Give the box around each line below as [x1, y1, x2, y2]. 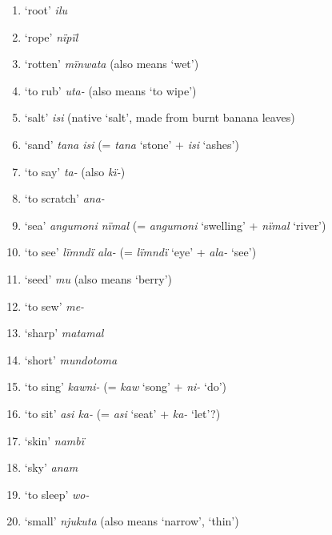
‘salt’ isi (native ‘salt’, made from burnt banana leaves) [24, 109, 295, 126]
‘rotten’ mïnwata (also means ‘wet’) [24, 55, 199, 72]
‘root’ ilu [24, 2, 67, 18]
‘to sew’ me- [24, 297, 85, 314]
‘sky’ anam [24, 459, 78, 476]
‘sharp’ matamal [24, 324, 104, 341]
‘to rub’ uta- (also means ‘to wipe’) [24, 82, 197, 99]
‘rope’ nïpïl [24, 28, 78, 45]
